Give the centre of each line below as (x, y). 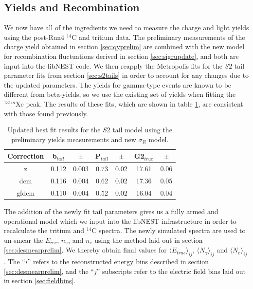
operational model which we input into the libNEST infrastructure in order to (120, 221)
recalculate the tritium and (44, 230)
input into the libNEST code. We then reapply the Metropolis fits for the (113, 65)
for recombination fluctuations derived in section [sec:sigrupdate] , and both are (121, 56)
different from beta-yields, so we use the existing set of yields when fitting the (120, 94)
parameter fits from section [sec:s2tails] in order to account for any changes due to (126, 75)
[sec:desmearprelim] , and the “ (49, 271)
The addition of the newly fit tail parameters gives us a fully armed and (111, 211)
